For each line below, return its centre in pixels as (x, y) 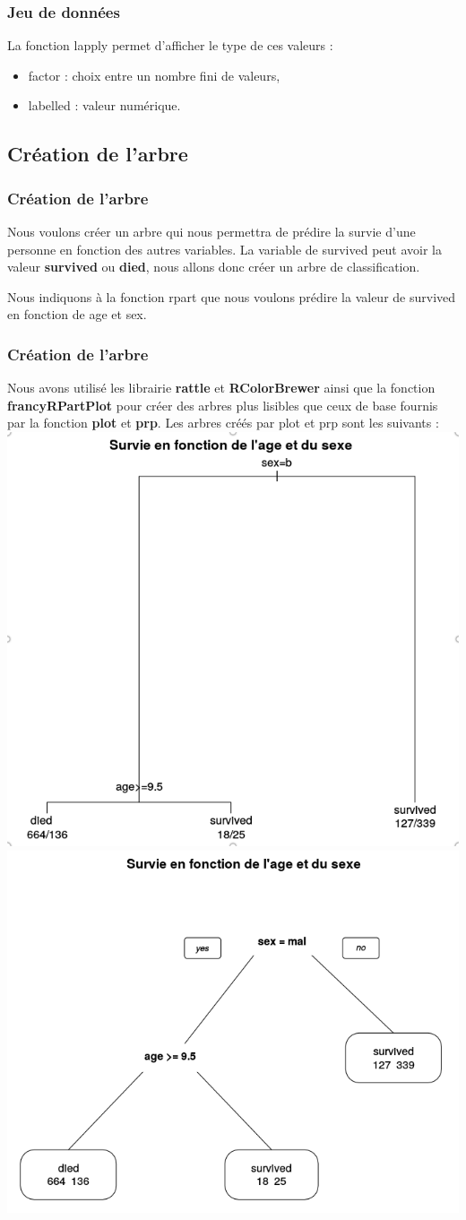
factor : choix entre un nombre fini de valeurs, (154, 75)
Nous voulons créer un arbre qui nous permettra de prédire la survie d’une (211, 231)
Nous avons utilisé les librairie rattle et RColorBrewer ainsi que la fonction (221, 388)
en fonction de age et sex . (77, 314)
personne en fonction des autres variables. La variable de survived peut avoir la (225, 249)
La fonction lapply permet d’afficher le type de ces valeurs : (170, 45)
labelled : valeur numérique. (104, 105)
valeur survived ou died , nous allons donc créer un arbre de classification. (214, 267)
